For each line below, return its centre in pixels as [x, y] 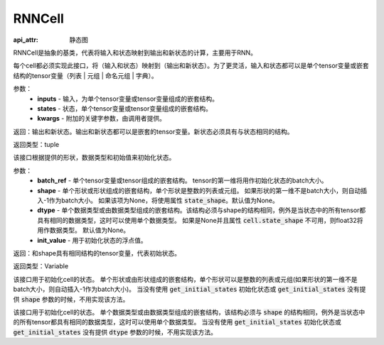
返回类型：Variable [41, 266]
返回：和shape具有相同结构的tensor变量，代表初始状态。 [97, 253]
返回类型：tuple [36, 145]
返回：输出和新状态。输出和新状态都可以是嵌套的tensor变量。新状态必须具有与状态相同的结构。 [153, 131]
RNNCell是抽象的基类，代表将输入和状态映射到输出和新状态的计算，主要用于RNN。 [135, 53]
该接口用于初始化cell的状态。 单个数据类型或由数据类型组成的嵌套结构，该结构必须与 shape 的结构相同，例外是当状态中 [189, 312]
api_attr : [26, 40]
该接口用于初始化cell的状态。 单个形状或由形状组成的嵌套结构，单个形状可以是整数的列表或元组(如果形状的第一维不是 [185, 279]
